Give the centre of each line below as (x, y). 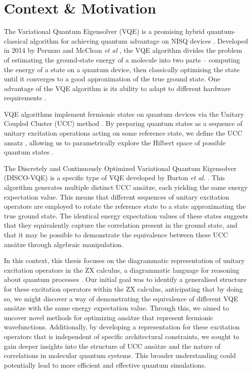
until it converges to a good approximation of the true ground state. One (112, 79)
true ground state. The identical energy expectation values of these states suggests (126, 215)
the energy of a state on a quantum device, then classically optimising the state (122, 69)
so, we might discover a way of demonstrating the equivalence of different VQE (121, 298)
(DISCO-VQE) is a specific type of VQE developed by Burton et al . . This (115, 178)
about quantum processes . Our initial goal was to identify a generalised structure (125, 279)
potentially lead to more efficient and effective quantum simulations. (105, 365)
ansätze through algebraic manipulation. (64, 244)
